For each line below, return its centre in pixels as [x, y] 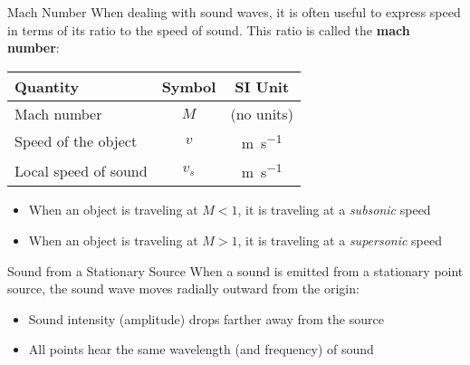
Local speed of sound [81, 170]
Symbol [189, 86]
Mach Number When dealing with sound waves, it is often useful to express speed [234, 12]
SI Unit [262, 86]
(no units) [262, 113]
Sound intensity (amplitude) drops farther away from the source [206, 318]
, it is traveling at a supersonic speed [340, 240]
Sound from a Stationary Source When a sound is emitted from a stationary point [235, 270]
